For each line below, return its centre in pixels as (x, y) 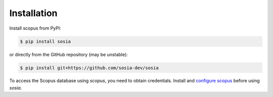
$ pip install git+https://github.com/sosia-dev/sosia (89, 68)
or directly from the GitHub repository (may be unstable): (69, 54)
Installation (33, 13)
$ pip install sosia (45, 41)
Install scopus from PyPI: (35, 28)
